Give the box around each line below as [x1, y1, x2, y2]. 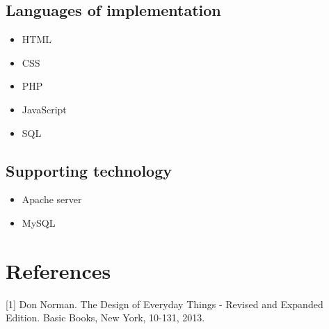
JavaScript [22, 102, 67, 116]
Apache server [22, 192, 82, 207]
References [6, 256, 111, 284]
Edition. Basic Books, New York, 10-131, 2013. [6, 310, 205, 325]
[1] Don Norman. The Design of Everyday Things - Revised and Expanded [6, 296, 323, 311]
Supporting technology [6, 159, 172, 181]
